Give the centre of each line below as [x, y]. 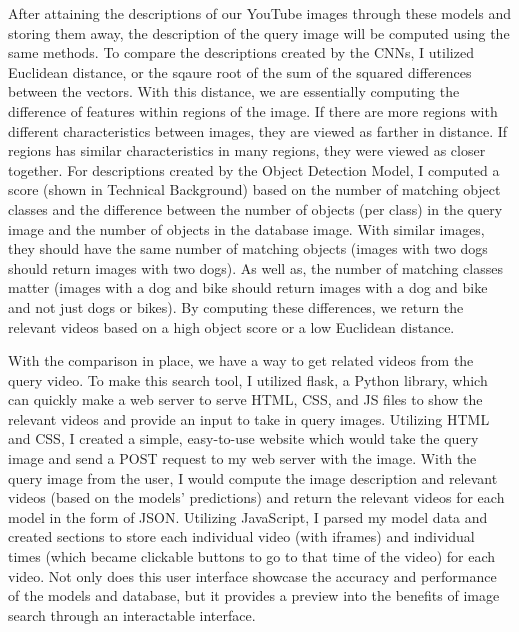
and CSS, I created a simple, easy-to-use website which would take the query [243, 438]
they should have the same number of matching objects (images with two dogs [248, 248]
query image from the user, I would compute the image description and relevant [253, 477]
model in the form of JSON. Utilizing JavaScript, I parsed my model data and [248, 516]
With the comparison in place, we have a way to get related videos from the [241, 360]
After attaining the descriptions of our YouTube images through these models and [260, 13]
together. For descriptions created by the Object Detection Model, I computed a [254, 169]
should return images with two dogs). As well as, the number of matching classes [255, 267]
